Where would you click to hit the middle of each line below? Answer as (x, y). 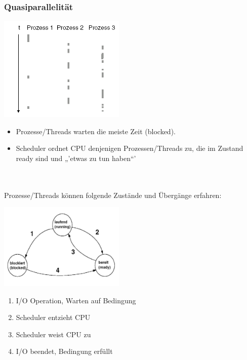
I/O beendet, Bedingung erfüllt (64, 351)
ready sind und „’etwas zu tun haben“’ (76, 158)
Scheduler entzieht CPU (53, 317)
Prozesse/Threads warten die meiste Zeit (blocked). (96, 131)
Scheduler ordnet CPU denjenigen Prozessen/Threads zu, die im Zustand (130, 148)
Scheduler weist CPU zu (53, 334)
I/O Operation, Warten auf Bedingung (76, 300)
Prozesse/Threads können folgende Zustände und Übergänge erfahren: (113, 195)
